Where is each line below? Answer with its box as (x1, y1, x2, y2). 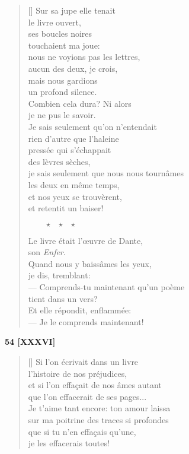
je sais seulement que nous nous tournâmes (28, 167, 184, 179)
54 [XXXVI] (5, 335, 56, 348)
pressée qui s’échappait (28, 144, 111, 156)
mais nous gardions (28, 74, 98, 86)
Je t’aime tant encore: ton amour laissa (28, 402, 171, 414)
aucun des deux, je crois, (28, 62, 118, 74)
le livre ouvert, (28, 15, 81, 28)
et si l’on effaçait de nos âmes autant (28, 379, 162, 391)
